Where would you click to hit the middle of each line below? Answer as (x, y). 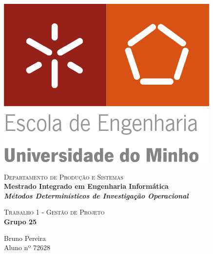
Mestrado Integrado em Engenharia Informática (86, 186)
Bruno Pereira (25, 238)
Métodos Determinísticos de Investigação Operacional (96, 195)
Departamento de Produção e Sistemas (64, 176)
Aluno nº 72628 (27, 247)
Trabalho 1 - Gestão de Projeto (54, 212)
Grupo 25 (20, 221)
